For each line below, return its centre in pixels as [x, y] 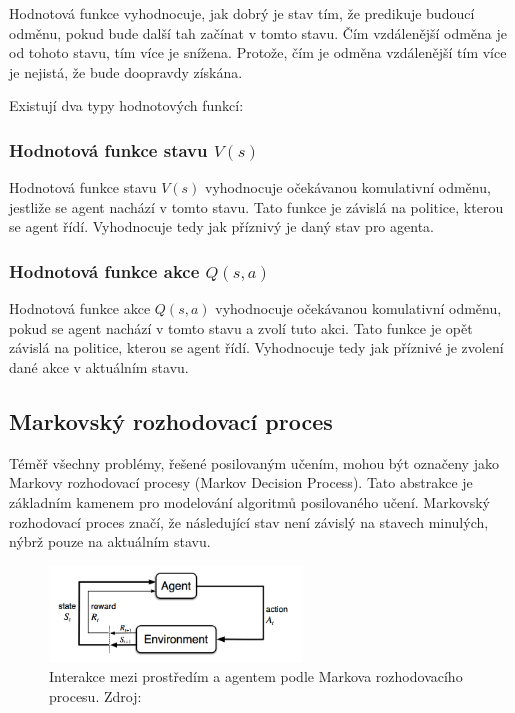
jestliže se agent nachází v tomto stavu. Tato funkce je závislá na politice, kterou [256, 206]
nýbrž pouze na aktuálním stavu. [110, 541]
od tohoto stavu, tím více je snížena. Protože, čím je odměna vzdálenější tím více [258, 52]
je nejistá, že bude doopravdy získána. [126, 71]
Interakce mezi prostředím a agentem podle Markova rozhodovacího [256, 676]
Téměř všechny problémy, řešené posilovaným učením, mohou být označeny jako [254, 462]
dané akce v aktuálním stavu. [99, 366]
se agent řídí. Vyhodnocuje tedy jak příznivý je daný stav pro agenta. [221, 226]
